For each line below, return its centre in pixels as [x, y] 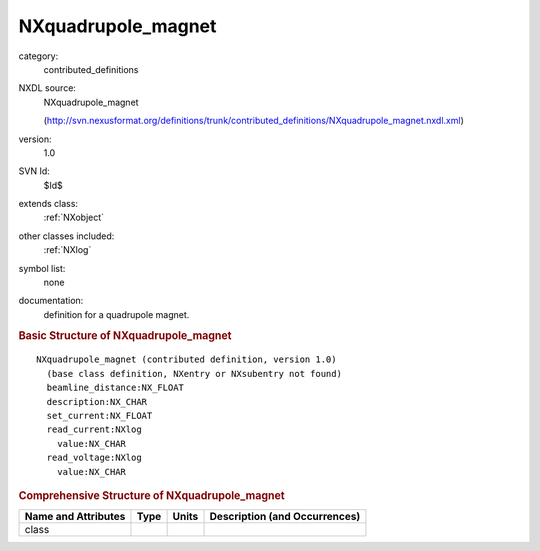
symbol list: [42, 268]
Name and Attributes [75, 517]
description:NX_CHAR [97, 401]
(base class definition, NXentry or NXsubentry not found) [194, 373]
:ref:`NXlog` [67, 250]
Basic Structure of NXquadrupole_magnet [125, 335]
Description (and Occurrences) [285, 517]
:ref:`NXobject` [74, 217]
